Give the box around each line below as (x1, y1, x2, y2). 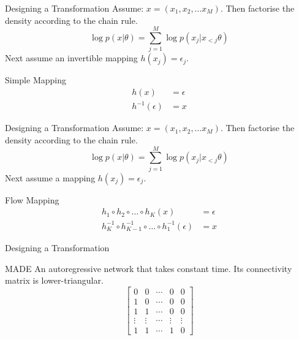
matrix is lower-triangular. (5, 274, 104, 287)
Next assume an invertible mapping (5, 51, 138, 64)
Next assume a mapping (5, 171, 96, 184)
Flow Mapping (5, 193, 59, 206)
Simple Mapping (5, 74, 66, 86)
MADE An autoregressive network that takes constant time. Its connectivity (5, 262, 292, 274)
